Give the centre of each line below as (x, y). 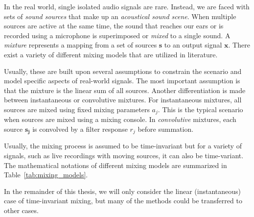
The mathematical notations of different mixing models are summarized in (115, 165)
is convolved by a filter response (80, 129)
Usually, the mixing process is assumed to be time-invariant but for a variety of (123, 146)
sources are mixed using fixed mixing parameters (77, 109)
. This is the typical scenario (200, 109)
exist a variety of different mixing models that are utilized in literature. (111, 54)
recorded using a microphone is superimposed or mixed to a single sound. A (117, 35)
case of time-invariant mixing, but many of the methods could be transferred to (123, 201)
